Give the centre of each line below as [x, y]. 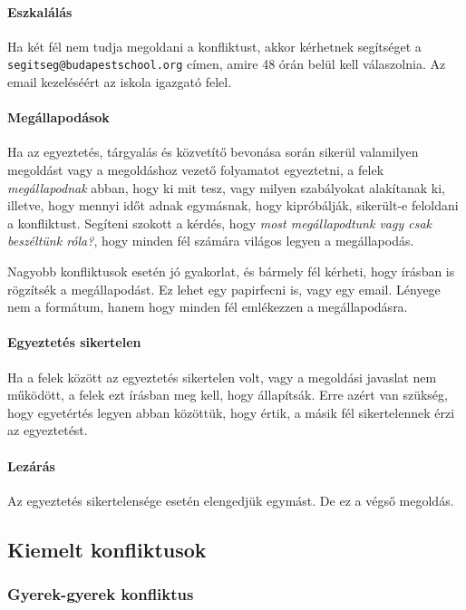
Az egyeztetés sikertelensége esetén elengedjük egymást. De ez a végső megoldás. [231, 500]
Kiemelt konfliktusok [107, 549]
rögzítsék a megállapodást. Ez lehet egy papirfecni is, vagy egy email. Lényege [224, 289]
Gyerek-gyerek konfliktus [101, 594]
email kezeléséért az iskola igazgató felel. [120, 82]
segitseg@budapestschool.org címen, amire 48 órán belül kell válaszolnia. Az [227, 64]
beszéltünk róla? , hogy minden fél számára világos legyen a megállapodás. [211, 241]
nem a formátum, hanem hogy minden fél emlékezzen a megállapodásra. [208, 307]
